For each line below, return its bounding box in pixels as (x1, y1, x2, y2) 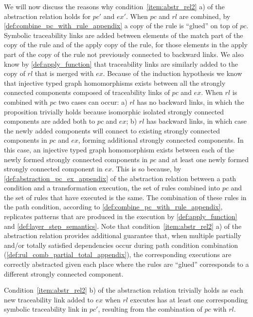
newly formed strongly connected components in (4, 154, 148, 164)
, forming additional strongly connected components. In (78, 135, 244, 145)
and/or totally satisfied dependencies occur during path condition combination (4, 240, 238, 250)
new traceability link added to (4, 294, 94, 304)
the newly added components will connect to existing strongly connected (4, 125, 220, 135)
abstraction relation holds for (4, 11, 91, 21)
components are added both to (4, 116, 95, 126)
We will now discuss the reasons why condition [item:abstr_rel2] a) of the (4, 1, 225, 11)
